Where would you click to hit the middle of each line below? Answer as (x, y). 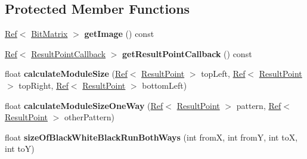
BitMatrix (49, 34)
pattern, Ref (259, 105)
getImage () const (119, 34)
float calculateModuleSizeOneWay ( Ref (84, 105)
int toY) (20, 149)
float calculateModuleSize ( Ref (66, 74)
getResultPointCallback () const (187, 53)
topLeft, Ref (223, 74)
